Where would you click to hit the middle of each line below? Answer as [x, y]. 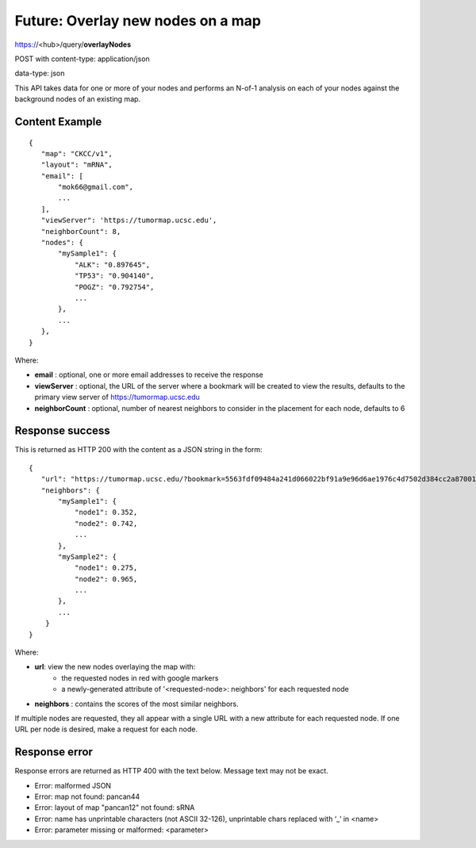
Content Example [58, 122]
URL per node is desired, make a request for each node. [106, 729]
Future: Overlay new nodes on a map [138, 21]
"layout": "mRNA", [77, 165]
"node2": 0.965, [106, 579]
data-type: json [40, 73]
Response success [62, 431]
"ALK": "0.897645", [112, 265]
